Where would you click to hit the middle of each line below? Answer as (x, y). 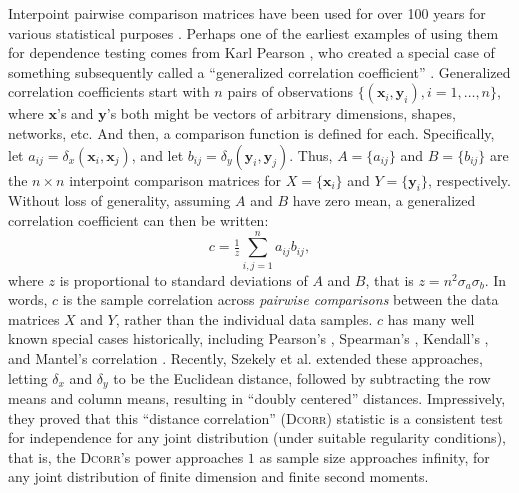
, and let (157, 154)
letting (28, 377)
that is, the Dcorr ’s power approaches (126, 456)
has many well (431, 318)
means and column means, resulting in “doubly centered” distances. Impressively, (257, 398)
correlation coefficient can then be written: (138, 219)
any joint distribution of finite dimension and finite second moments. (218, 476)
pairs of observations (290, 91)
